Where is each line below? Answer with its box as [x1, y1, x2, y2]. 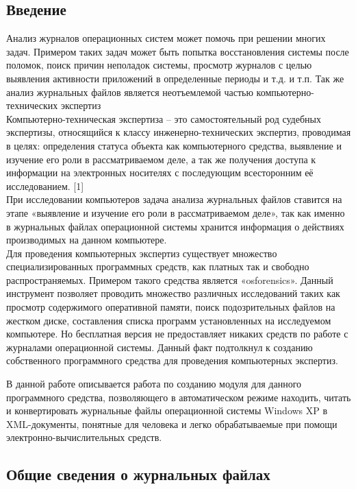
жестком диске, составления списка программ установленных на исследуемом [6, 313, 331, 327]
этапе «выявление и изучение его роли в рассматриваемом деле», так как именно [6, 205, 345, 219]
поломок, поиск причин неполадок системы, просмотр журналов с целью [6, 58, 312, 72]
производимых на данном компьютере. [6, 232, 167, 247]
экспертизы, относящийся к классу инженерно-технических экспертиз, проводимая [6, 125, 351, 139]
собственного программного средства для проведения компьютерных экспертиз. [6, 353, 338, 368]
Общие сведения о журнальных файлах [6, 464, 270, 485]
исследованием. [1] [6, 178, 84, 193]
